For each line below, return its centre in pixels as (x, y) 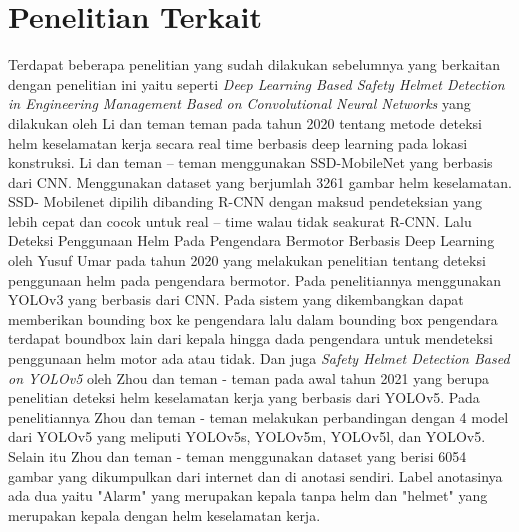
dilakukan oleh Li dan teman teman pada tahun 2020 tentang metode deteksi (245, 122)
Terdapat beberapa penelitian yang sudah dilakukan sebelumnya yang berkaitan (254, 64)
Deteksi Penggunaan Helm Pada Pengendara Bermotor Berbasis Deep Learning (251, 240)
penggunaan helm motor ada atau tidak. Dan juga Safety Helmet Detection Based (259, 358)
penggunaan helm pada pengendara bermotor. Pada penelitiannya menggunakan (255, 279)
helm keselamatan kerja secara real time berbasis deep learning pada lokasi (238, 142)
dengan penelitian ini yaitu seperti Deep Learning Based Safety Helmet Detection (256, 83)
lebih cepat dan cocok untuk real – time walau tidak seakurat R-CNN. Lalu (240, 220)
